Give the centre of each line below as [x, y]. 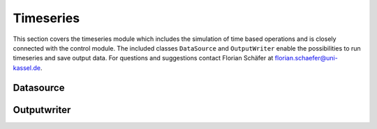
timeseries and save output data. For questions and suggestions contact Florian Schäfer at [143, 58]
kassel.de [27, 68]
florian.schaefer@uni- [306, 58]
